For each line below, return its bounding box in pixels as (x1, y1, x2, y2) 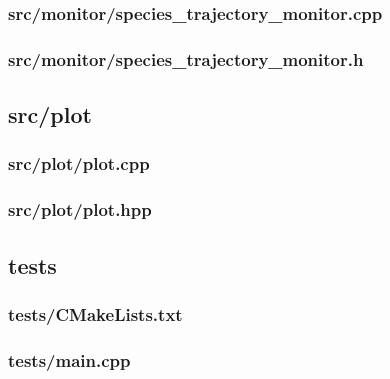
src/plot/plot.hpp (8, 197, 152, 222)
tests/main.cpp (8, 347, 131, 372)
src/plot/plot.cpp (8, 151, 150, 176)
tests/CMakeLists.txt (8, 301, 183, 326)
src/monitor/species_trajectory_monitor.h (8, 46, 364, 71)
